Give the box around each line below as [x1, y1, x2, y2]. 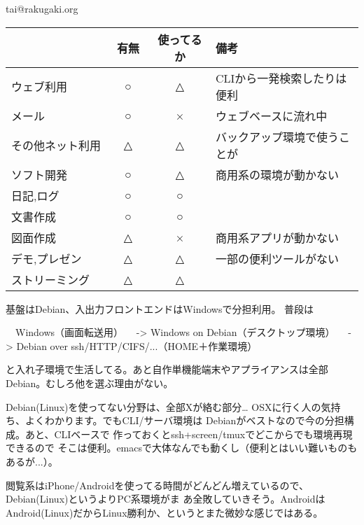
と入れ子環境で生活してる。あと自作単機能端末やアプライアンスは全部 [6, 362, 328, 377]
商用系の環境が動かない [215, 166, 339, 183]
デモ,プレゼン [11, 250, 82, 267]
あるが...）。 [6, 454, 58, 468]
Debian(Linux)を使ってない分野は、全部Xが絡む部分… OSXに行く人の [6, 399, 321, 414]
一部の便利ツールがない [215, 250, 339, 267]
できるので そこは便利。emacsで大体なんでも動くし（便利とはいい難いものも [6, 440, 358, 455]
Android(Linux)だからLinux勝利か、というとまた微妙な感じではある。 [6, 505, 323, 519]
